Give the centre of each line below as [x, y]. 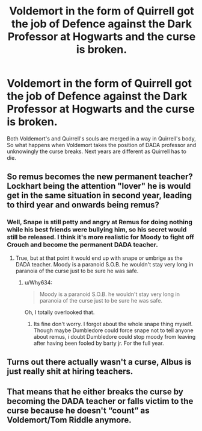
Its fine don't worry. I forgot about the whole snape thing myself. [113, 324]
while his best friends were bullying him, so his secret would [97, 230]
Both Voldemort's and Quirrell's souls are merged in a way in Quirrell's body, [101, 138]
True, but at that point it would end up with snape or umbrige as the [99, 258]
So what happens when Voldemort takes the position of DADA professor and [102, 145]
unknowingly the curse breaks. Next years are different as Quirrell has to [97, 151]
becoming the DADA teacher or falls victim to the [100, 401]
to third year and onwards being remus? [83, 205]
